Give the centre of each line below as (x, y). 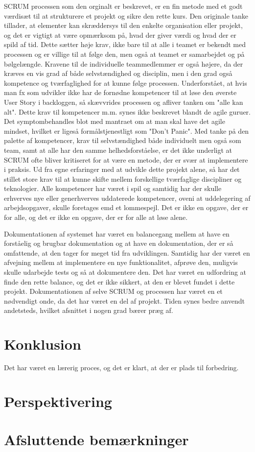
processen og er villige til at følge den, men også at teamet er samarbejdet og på (124, 54)
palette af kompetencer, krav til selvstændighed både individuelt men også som (123, 140)
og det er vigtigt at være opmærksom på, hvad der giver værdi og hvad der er (120, 35)
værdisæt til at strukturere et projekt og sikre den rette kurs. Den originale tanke (126, 15)
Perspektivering (58, 401)
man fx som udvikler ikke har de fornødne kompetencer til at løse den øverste (120, 92)
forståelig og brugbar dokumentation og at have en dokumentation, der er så (119, 243)
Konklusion (43, 344)
